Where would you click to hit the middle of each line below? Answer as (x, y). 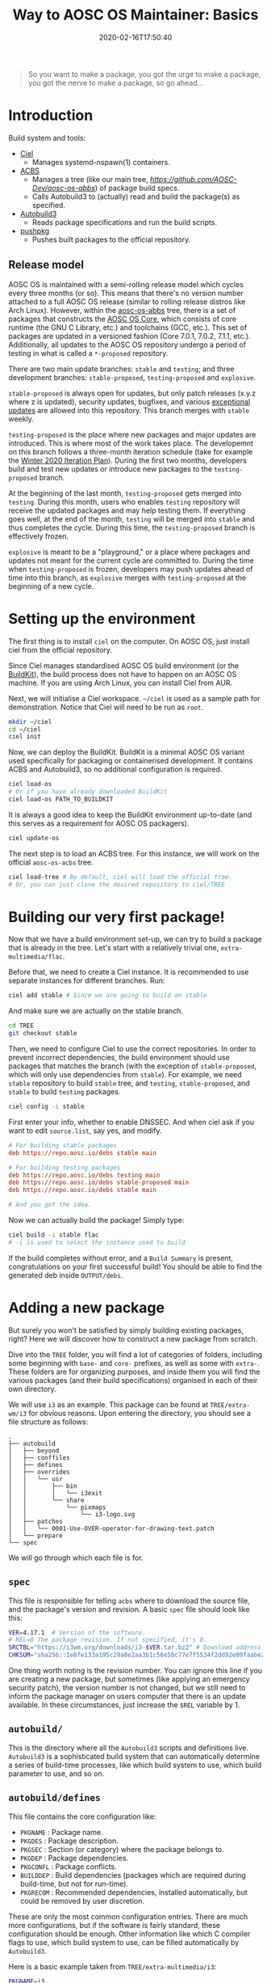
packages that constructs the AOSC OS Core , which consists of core (122, 319)
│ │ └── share (46, 1500)
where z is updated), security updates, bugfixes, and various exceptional (129, 401)
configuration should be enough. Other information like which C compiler (129, 1934)
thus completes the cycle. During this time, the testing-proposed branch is (132, 527)
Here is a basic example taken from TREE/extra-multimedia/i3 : (113, 1966)
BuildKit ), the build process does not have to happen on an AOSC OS (123, 674)
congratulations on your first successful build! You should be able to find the (135, 1266)
